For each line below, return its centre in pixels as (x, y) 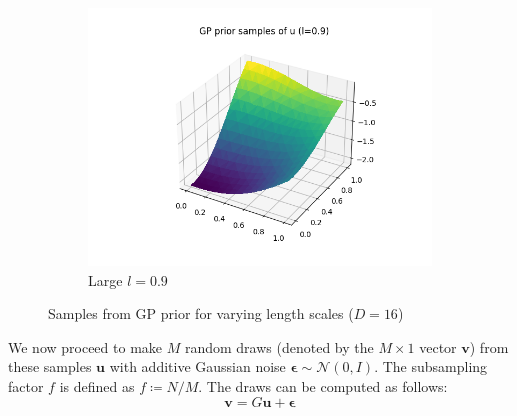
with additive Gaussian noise (197, 366)
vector (438, 346)
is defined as (97, 385)
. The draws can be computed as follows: (323, 385)
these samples (50, 366)
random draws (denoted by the (279, 346)
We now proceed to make (85, 346)
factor (26, 385)
